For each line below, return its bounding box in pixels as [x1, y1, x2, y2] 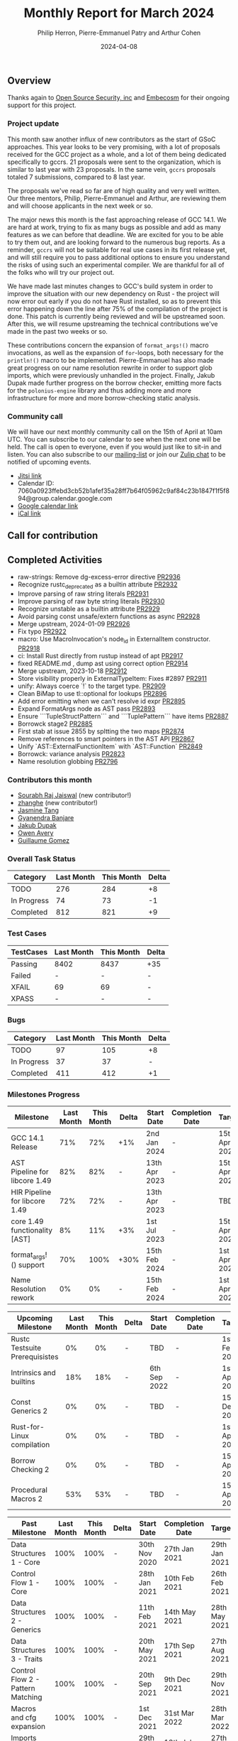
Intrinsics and [11, 1368, 56, 1378]
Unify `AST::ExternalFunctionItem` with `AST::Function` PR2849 [17, 742, 203, 751]
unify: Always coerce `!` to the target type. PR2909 [17, 682, 166, 690]
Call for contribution [7, 530, 98, 542]
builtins [11, 1377, 35, 1387]
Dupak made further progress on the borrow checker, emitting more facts [7, 378, 222, 387]
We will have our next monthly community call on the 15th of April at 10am [7, 427, 223, 436]
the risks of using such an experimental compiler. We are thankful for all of [7, 261, 225, 269]
